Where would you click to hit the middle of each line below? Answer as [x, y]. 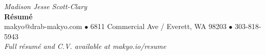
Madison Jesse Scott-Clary [46, 6]
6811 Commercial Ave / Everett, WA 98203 [158, 26]
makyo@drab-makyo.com [43, 26]
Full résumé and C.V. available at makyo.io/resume [85, 46]
